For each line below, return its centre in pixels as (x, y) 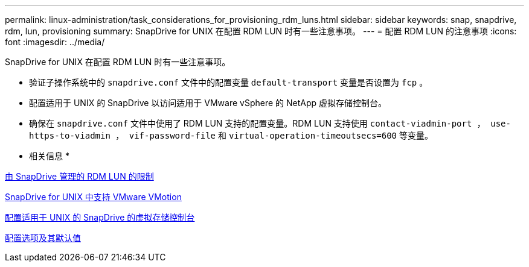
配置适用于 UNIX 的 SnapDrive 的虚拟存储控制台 (100, 217)
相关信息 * (49, 156)
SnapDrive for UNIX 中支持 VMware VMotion (93, 197)
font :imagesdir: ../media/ (55, 42)
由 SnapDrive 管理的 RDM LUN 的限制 (79, 176)
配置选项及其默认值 (43, 238)
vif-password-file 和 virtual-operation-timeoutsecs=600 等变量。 (281, 135)
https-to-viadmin (70, 136)
